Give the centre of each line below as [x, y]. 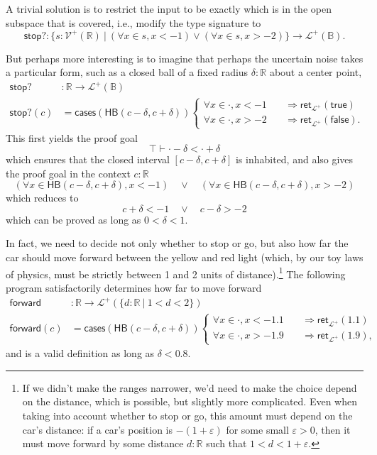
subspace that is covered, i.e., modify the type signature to [133, 22]
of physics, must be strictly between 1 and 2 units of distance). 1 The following [176, 273]
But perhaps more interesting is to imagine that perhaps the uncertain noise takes [185, 58]
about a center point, [316, 72]
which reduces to [42, 198]
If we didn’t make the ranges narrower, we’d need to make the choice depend [190, 387]
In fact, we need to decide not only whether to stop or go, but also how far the [177, 243]
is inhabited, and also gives [294, 159]
